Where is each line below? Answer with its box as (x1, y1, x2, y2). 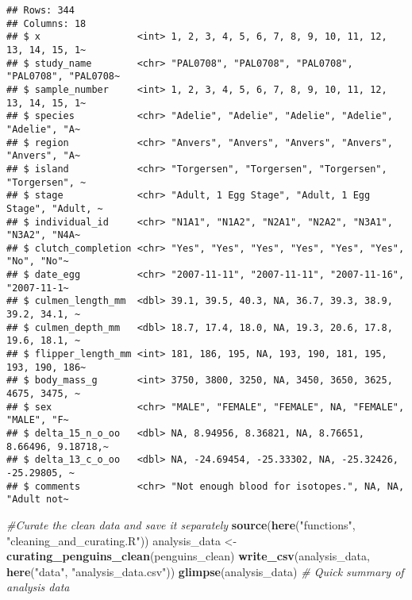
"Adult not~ (6, 494, 69, 506)
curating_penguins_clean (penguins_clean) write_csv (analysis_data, (6, 548, 370, 564)
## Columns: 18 (6, 17, 87, 29)
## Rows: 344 (6, 5, 75, 16)
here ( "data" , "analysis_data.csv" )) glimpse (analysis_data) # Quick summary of (6, 563, 404, 579)
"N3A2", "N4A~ (6, 229, 81, 241)
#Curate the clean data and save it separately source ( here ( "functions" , (6, 516, 356, 533)
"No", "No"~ (6, 256, 69, 267)
